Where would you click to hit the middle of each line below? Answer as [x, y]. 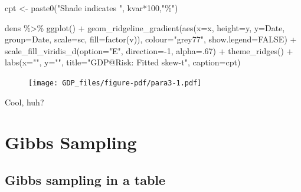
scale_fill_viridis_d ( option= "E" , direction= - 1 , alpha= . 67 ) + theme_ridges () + [149, 50]
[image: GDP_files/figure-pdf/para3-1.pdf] [115, 83]
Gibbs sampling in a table [85, 179]
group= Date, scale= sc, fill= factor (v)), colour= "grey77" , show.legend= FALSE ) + [151, 39]
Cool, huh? [24, 102]
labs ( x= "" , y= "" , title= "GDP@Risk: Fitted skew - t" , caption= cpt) [123, 62]
